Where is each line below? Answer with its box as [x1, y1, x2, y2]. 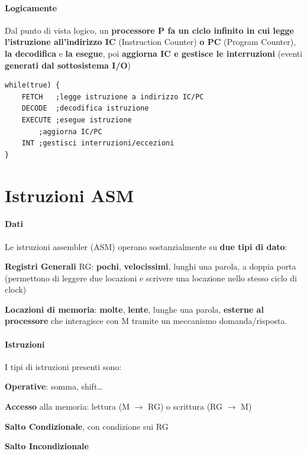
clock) [5, 283, 27, 296]
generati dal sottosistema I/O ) [5, 59, 131, 71]
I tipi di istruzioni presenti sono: [5, 360, 122, 372]
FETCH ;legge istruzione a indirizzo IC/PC [21, 92, 204, 101]
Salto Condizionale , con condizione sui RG [5, 420, 169, 432]
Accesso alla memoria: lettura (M [5, 400, 130, 413]
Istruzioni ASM [5, 183, 134, 207]
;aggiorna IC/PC [38, 127, 102, 136]
